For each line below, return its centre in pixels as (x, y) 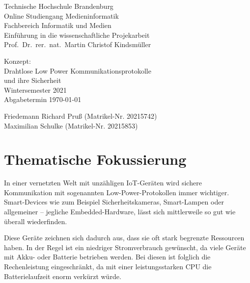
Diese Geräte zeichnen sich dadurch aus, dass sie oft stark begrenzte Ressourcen (124, 238)
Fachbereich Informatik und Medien (58, 25)
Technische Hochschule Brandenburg (59, 6)
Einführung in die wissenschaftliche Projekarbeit (77, 35)
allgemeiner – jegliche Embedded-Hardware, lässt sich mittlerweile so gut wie (120, 212)
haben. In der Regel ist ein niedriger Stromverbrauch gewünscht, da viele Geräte (125, 247)
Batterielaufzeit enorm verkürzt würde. (63, 276)
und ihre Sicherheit (33, 80)
